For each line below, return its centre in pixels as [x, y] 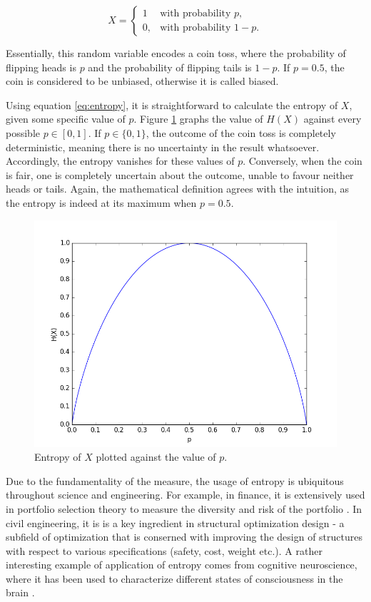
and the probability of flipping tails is [170, 67]
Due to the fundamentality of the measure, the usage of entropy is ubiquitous [175, 480]
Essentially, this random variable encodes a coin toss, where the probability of [176, 53]
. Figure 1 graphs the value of [198, 119]
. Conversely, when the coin [303, 161]
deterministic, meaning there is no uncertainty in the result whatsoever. [163, 147]
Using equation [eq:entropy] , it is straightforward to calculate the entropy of [172, 104]
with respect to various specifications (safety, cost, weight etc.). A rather [164, 550]
